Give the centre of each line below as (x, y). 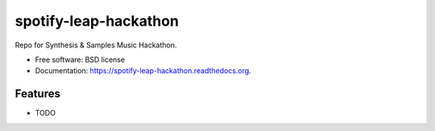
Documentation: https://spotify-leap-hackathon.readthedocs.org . (143, 71)
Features (37, 94)
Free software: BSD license (80, 59)
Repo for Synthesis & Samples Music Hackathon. (96, 45)
